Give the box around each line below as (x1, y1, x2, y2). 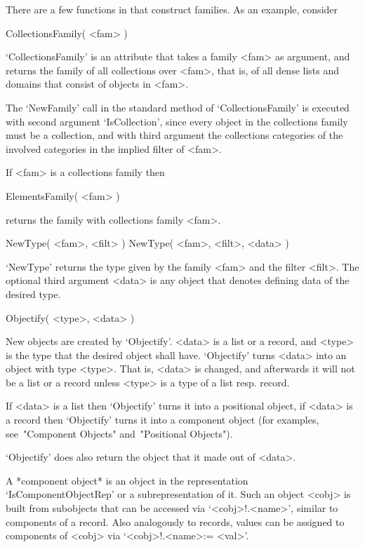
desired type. (6, 286, 61, 301)
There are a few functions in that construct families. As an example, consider (6, 2, 338, 16)
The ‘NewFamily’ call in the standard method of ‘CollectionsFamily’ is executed (6, 100, 350, 114)
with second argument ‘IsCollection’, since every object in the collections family (6, 114, 348, 128)
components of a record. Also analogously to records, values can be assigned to (6, 514, 345, 529)
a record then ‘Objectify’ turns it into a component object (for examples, (6, 412, 319, 427)
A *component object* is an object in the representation (6, 473, 248, 487)
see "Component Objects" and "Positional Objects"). (6, 426, 233, 440)
